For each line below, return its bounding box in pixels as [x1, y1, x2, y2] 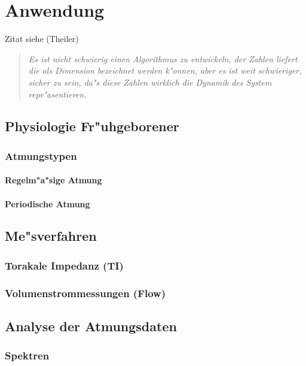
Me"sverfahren [5, 226, 97, 245]
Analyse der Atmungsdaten [5, 316, 177, 335]
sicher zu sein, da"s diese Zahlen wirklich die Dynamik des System [28, 75, 272, 88]
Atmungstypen [5, 148, 77, 163]
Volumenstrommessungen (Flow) [5, 285, 166, 300]
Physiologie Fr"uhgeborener [5, 117, 179, 135]
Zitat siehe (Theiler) [5, 32, 79, 45]
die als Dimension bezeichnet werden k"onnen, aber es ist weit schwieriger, [28, 64, 302, 77]
